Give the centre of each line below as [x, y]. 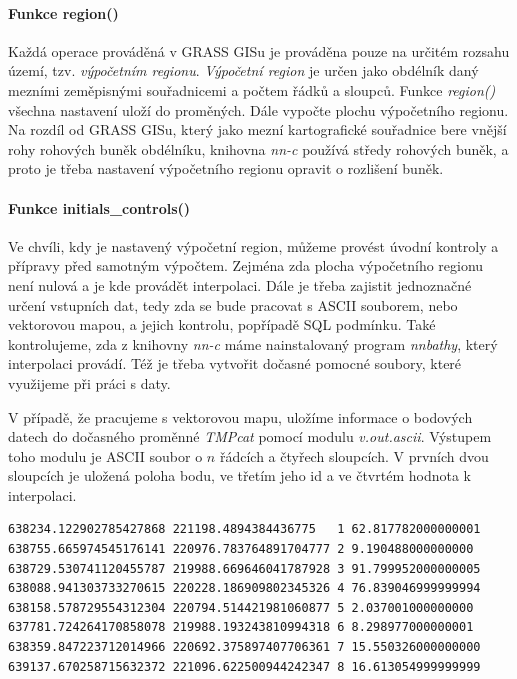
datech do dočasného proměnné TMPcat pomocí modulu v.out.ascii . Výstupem [250, 436]
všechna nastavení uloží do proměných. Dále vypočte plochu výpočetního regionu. [258, 109]
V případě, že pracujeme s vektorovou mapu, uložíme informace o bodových [240, 416]
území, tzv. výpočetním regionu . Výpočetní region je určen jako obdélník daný [243, 70]
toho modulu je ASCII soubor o [105, 455]
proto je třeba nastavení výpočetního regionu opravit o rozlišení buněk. [226, 168]
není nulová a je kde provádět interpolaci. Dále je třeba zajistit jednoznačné [240, 284]
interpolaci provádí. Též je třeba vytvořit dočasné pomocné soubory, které [235, 363]
